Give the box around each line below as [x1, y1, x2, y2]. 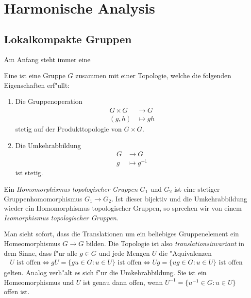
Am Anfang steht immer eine [4, 54, 91, 64]
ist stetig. [15, 167, 43, 178]
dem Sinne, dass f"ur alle [4, 248, 78, 258]
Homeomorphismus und [4, 277, 74, 287]
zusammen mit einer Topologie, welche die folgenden [75, 70, 232, 81]
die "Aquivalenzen [159, 248, 212, 258]
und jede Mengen [99, 248, 150, 258]
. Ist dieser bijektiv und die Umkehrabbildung [111, 193, 248, 203]
